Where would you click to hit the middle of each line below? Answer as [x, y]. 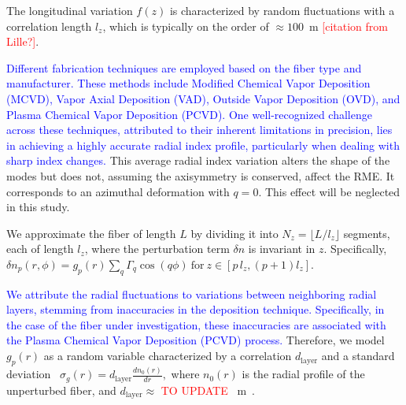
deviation [29, 374]
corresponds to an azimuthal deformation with [118, 191]
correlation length [49, 26]
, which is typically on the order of [186, 26]
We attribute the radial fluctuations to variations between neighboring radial [192, 294]
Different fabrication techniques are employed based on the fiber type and [184, 67]
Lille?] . [23, 41]
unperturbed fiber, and [61, 390]
